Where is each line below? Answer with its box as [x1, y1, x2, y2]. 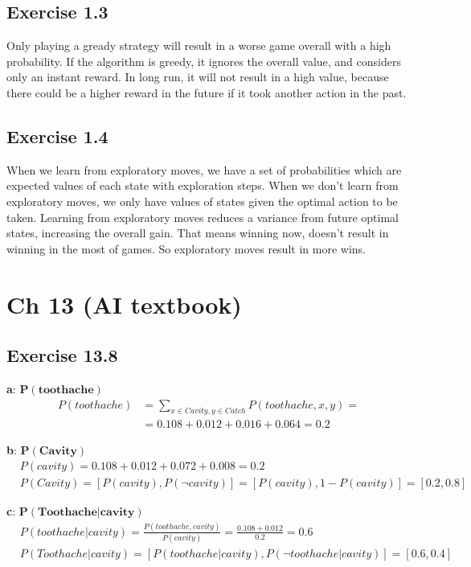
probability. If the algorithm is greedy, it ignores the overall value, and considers [6, 52, 401, 69]
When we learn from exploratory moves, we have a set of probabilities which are [6, 161, 402, 178]
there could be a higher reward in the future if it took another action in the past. [6, 84, 407, 101]
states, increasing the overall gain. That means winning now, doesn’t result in [6, 224, 389, 241]
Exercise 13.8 [6, 343, 118, 368]
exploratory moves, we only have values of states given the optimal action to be [6, 192, 398, 209]
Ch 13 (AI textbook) [6, 287, 242, 320]
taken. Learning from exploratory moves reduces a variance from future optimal [6, 208, 399, 225]
